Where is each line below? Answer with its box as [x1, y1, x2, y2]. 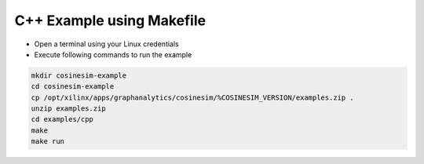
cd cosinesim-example [31, 82, 115, 91]
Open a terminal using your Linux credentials [34, 39, 180, 49]
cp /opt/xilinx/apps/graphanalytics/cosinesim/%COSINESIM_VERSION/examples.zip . [31, 93, 355, 102]
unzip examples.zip [31, 104, 106, 113]
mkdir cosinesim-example [31, 71, 127, 80]
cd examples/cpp [31, 115, 94, 124]
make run [31, 137, 65, 146]
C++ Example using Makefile [14, 12, 207, 29]
